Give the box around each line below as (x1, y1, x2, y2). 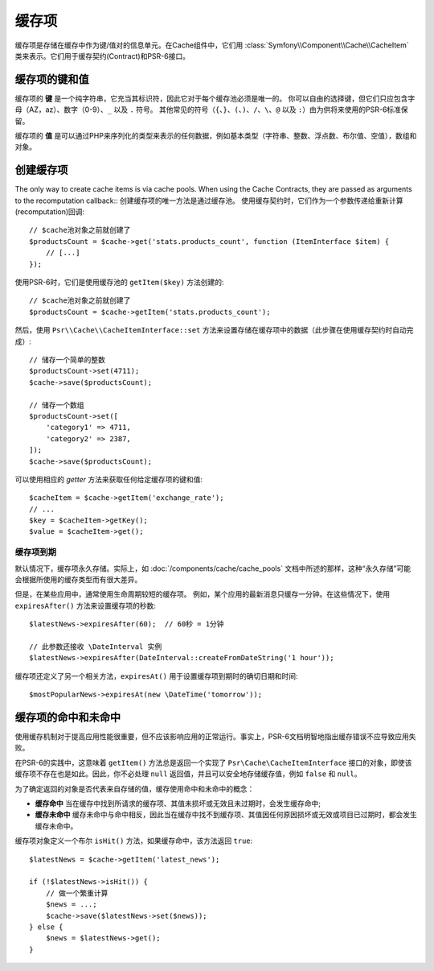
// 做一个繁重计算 (45, 888, 108, 898)
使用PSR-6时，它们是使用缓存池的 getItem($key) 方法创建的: (14, 278, 224, 287)
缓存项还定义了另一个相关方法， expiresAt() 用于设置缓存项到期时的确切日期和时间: (14, 671, 298, 680)
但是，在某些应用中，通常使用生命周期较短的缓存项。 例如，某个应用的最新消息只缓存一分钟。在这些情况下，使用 (14, 589, 390, 599)
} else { (29, 922, 63, 932)
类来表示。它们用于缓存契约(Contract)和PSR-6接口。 (14, 51, 190, 60)
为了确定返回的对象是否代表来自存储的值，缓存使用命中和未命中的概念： (14, 783, 255, 793)
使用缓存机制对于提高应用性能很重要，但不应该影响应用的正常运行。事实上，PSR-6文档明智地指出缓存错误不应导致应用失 (14, 732, 417, 742)
